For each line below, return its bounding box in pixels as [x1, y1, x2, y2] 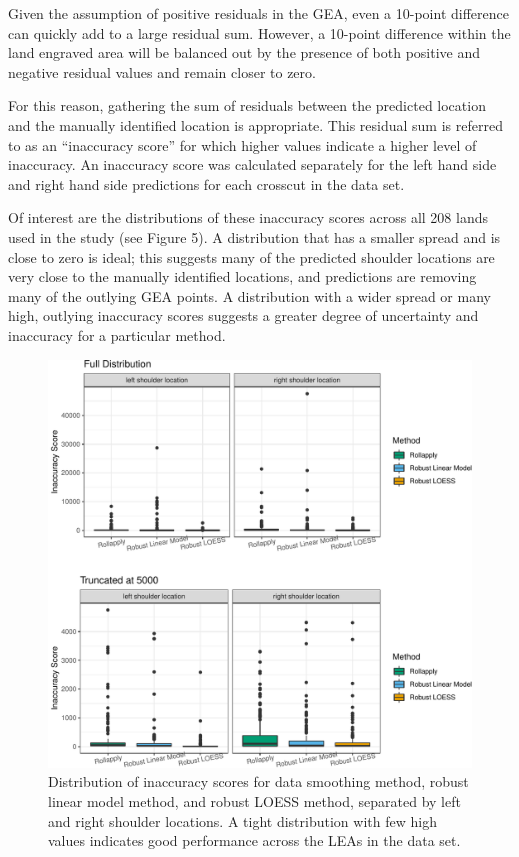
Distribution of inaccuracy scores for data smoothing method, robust [48, 771, 469, 792]
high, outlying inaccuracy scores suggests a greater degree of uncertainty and [8, 305, 479, 326]
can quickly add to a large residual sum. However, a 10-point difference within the [8, 22, 511, 43]
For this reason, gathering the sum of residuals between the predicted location [8, 95, 486, 116]
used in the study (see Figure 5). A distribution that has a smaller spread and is [8, 226, 501, 247]
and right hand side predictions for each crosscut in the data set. [8, 173, 405, 194]
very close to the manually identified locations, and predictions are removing [8, 266, 477, 287]
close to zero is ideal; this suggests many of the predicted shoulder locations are [8, 246, 495, 267]
